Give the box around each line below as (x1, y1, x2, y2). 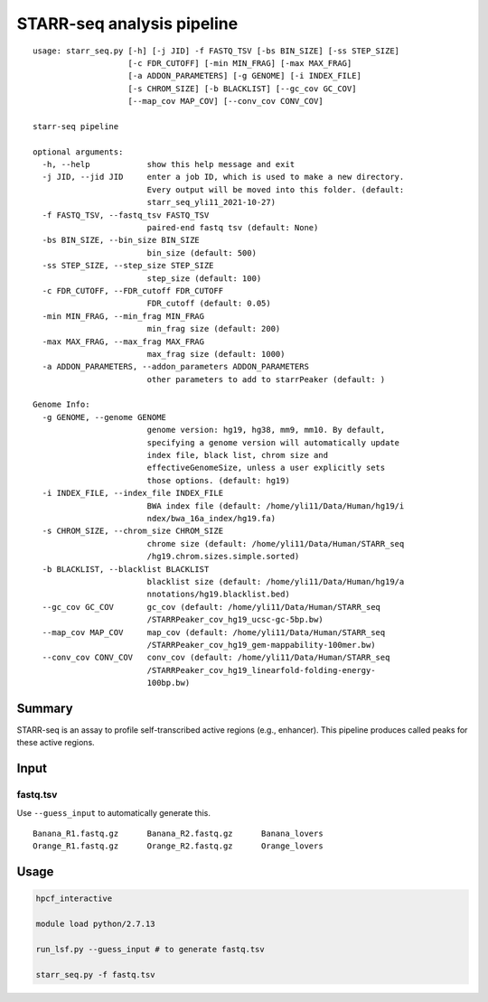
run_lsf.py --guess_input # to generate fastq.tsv (35, 944, 266, 954)
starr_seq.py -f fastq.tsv (35, 969, 155, 979)
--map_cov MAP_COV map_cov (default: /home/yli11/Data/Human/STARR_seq (42, 627, 386, 637)
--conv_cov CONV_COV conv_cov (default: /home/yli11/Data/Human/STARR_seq (42, 652, 390, 663)
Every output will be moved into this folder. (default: (146, 184, 405, 194)
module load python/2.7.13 (35, 919, 155, 930)
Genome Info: (33, 399, 90, 410)
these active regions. (16, 737, 95, 748)
